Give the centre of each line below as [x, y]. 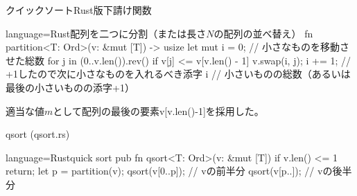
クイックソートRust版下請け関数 [79, 10]
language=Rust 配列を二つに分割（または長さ [106, 33]
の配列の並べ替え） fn [263, 33]
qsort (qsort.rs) [38, 134]
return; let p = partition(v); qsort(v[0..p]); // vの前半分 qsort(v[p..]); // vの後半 [179, 171]
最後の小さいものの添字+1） [70, 87]
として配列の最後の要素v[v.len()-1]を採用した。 [158, 110]
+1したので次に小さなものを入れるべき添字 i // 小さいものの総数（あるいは [178, 74]
